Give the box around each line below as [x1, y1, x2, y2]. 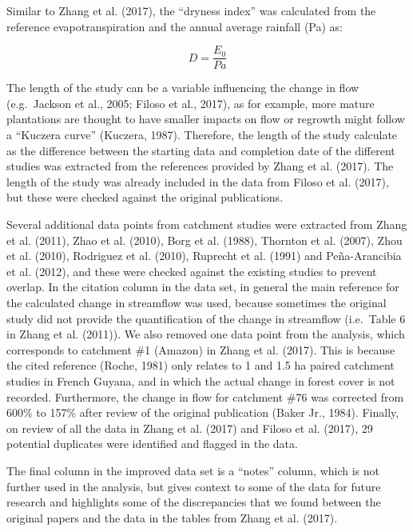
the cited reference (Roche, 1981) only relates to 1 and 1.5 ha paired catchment [6, 357, 395, 374]
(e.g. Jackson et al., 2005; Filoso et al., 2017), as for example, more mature [6, 94, 375, 111]
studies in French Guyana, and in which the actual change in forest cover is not [6, 372, 395, 389]
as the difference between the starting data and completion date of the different [6, 142, 395, 158]
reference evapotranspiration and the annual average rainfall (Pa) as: [6, 18, 344, 34]
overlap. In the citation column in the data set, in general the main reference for [6, 278, 399, 295]
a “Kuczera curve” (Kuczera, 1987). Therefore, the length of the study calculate [6, 126, 398, 143]
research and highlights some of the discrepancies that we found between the [6, 494, 381, 510]
